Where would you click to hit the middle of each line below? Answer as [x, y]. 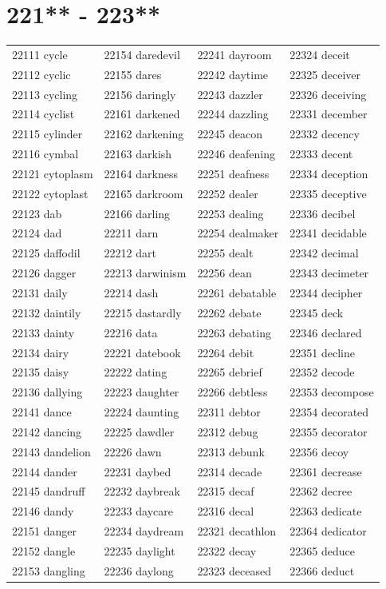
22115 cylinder [47, 134]
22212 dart [130, 253]
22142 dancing [47, 431]
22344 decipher [326, 293]
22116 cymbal [45, 154]
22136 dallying [47, 392]
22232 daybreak [142, 491]
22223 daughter [142, 392]
